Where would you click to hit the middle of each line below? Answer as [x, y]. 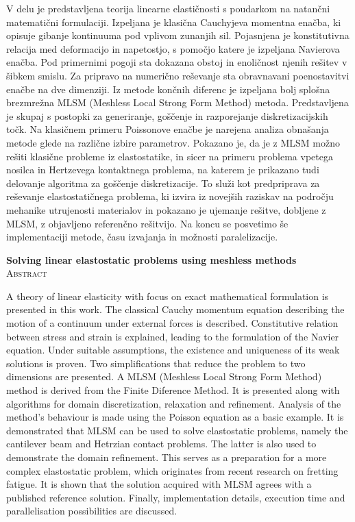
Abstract [27, 273]
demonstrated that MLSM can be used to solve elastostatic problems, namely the [177, 430]
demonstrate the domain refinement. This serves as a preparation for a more [167, 457]
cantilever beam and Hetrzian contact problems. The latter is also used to [161, 444]
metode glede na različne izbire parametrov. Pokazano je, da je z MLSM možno [173, 142]
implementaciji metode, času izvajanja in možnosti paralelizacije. [142, 237]
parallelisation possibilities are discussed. [92, 511]
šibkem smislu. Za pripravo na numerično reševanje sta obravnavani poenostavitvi [178, 75]
